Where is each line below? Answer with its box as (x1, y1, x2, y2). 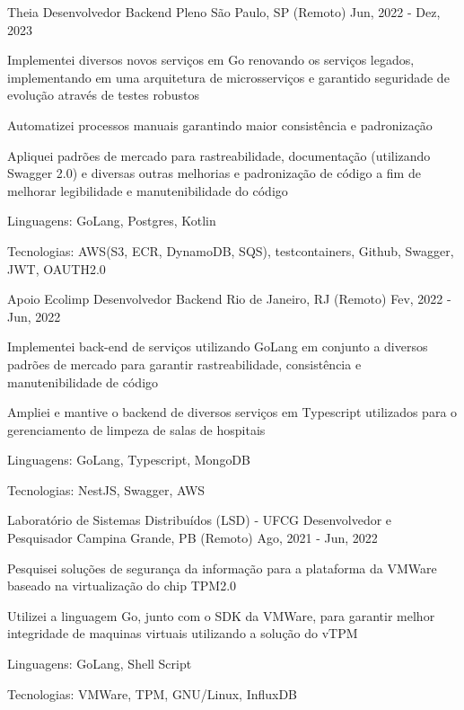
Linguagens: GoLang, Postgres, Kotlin (7, 211, 216, 230)
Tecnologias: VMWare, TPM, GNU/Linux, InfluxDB (7, 684, 298, 703)
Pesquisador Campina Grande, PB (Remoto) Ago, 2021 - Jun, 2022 (7, 528, 378, 547)
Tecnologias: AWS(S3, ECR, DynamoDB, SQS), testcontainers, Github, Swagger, (7, 241, 454, 260)
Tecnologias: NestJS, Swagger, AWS (7, 480, 206, 499)
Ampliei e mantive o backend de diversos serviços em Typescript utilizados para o (7, 403, 458, 422)
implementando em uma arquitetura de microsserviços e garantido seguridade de (7, 67, 450, 86)
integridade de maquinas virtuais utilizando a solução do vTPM (7, 624, 358, 643)
